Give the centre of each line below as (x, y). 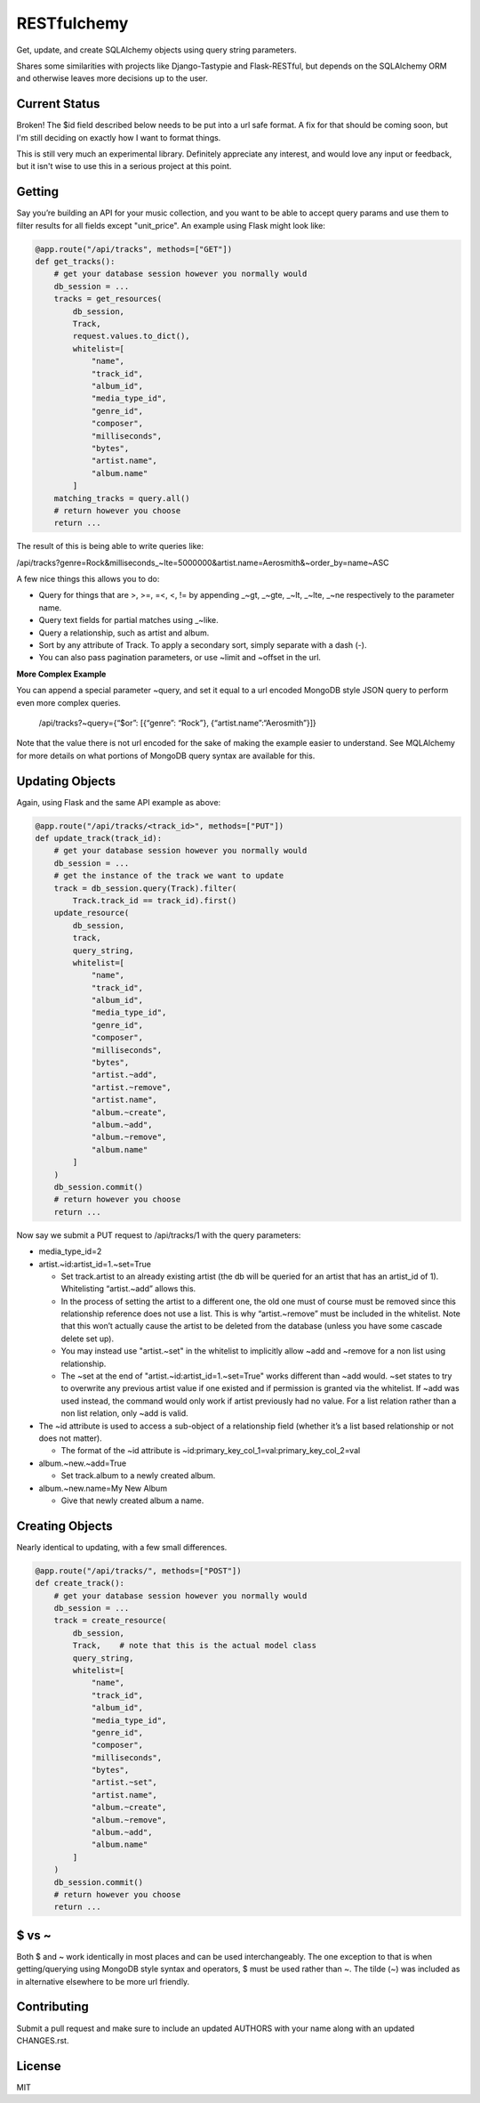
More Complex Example (61, 674)
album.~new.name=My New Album (103, 1488)
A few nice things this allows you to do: (88, 579)
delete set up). (88, 1339)
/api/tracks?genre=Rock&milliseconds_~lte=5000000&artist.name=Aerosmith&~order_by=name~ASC (203, 562)
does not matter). (70, 1438)
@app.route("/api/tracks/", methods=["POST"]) (138, 1570)
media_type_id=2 (70, 1251)
